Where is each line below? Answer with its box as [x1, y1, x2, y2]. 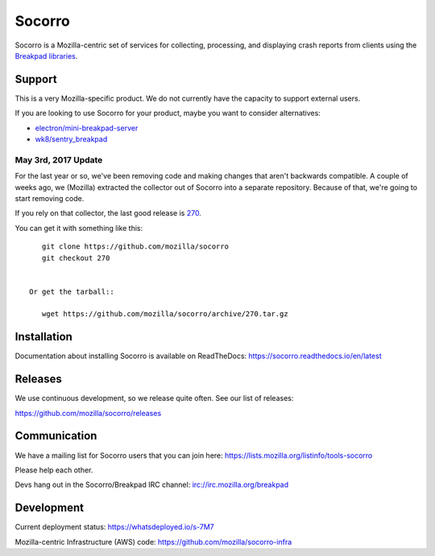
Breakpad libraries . [14, 51, 78, 60]
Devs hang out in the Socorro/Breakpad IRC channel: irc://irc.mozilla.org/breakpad [14, 480, 289, 490]
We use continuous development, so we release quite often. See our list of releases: [14, 393, 294, 403]
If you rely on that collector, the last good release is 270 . [14, 208, 201, 218]
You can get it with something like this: [14, 223, 143, 233]
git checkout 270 [41, 253, 110, 262]
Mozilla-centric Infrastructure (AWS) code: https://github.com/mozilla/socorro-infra [14, 537, 292, 546]
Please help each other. [14, 465, 93, 475]
